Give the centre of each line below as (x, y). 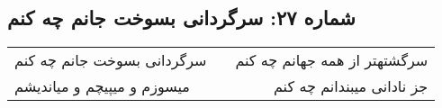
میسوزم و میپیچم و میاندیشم (102, 86)
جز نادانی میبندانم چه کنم (351, 86)
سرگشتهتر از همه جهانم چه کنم (332, 60)
